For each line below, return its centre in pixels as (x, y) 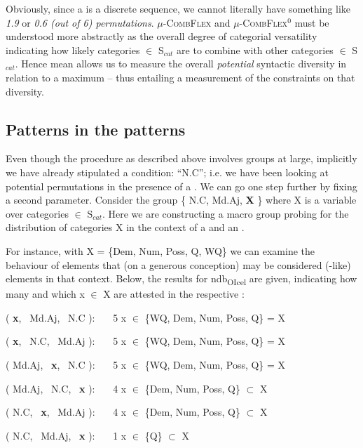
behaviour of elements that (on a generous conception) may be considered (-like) (178, 264)
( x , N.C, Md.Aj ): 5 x (66, 341)
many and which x (45, 294)
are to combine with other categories (255, 50)
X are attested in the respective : (174, 294)
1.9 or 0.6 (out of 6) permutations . (80, 22)
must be (312, 22)
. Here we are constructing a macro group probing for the (225, 213)
